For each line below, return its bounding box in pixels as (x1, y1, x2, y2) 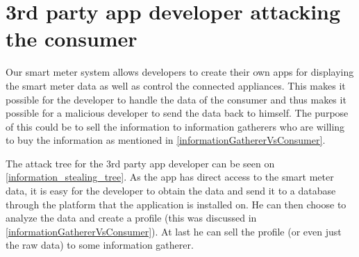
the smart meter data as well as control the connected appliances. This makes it (6, 78, 346, 92)
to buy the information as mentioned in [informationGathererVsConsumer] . (6, 133, 326, 147)
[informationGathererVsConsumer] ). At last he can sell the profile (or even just (6, 224, 342, 238)
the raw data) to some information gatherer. (6, 238, 194, 252)
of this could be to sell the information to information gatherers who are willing (6, 119, 345, 133)
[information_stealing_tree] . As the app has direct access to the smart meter (6, 169, 334, 184)
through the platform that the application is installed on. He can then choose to (6, 197, 347, 211)
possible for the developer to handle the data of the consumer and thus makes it (6, 92, 347, 106)
